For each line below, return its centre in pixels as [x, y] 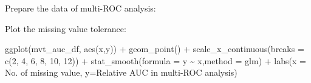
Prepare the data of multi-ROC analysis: [80, 8]
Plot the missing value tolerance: [66, 28]
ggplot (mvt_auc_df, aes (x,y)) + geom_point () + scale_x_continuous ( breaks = [155, 49]
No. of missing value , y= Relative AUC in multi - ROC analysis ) [121, 72]
